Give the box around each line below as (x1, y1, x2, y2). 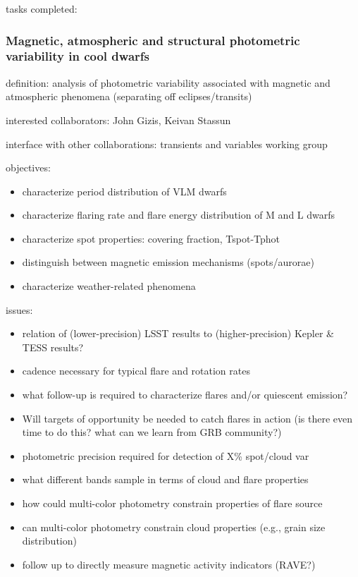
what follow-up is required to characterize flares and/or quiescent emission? (22, 387, 348, 402)
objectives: (6, 160, 51, 175)
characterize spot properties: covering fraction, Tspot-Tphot (22, 231, 280, 245)
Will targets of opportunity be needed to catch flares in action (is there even (22, 411, 353, 425)
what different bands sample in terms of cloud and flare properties (22, 472, 309, 487)
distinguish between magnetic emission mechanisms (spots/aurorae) (22, 255, 314, 269)
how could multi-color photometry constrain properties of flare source (22, 496, 323, 511)
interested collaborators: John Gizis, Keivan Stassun (6, 112, 231, 127)
